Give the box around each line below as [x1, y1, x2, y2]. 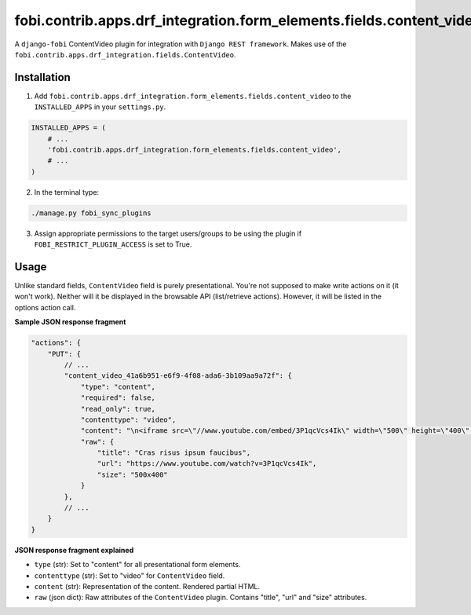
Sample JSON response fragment [14, 317, 126, 327]
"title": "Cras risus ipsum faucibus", [97, 448, 251, 457]
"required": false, [80, 394, 156, 402]
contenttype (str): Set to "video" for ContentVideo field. [34, 570, 225, 580]
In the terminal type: [34, 187, 100, 196]
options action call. [14, 302, 76, 312]
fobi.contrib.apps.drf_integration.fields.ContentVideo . [14, 49, 236, 59]
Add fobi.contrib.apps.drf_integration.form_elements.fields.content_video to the [34, 91, 352, 101]
